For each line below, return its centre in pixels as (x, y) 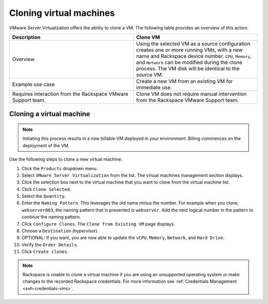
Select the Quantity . (44, 196)
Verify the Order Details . (50, 244)
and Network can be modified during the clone (189, 62)
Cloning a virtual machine (50, 114)
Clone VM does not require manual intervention (191, 94)
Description (26, 37)
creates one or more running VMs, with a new (190, 50)
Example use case (33, 84)
